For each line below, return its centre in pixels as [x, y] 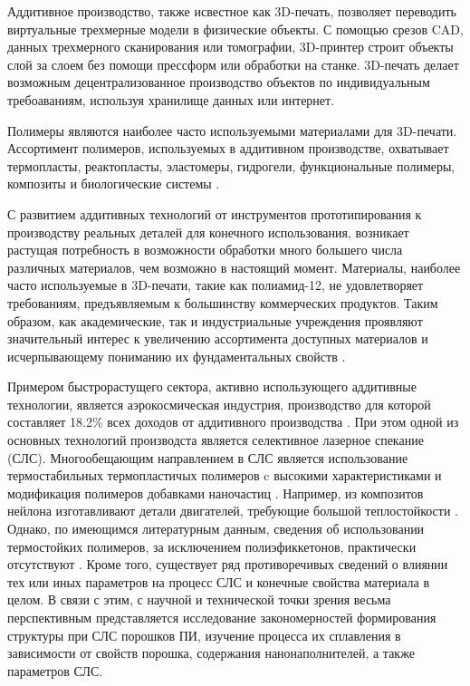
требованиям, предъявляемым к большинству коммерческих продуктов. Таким [223, 302]
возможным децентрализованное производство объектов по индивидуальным [219, 82]
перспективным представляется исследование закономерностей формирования [222, 617]
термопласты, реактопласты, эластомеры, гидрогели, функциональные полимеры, [231, 165]
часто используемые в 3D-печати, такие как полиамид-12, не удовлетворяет [216, 285]
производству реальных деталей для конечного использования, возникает [208, 232]
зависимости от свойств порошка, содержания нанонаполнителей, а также [211, 653]
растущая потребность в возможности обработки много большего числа [205, 250]
